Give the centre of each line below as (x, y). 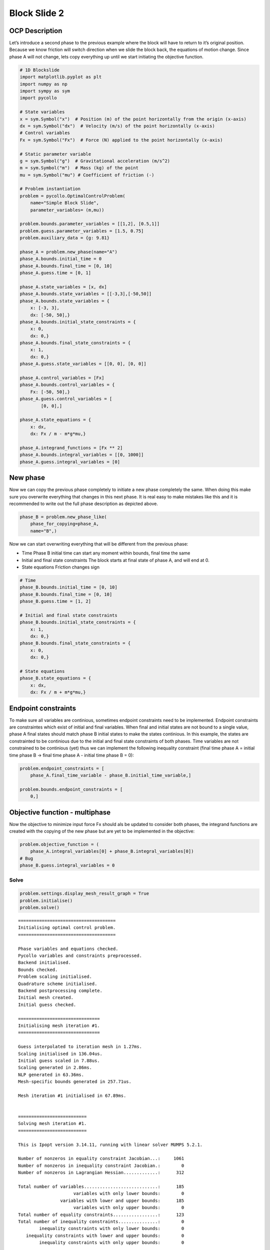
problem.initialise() (46, 900)
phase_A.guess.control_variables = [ (66, 399)
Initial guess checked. (47, 1004)
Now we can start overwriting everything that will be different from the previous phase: (99, 544)
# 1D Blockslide (40, 70)
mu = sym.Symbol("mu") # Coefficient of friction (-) (87, 175)
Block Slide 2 (37, 13)
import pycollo (38, 98)
